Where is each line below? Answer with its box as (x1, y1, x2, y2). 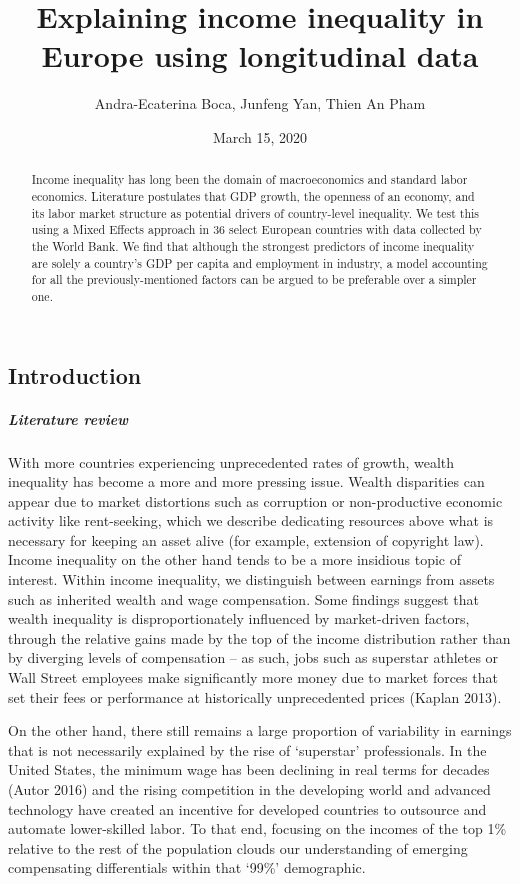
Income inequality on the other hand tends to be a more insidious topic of (8, 549, 461, 570)
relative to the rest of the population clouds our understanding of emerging (8, 837, 468, 858)
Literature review (8, 408, 128, 429)
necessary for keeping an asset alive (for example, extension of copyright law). (8, 529, 484, 550)
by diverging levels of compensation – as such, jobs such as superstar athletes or (8, 647, 499, 668)
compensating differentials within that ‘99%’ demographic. (8, 857, 366, 878)
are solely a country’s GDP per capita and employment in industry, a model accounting (31, 254, 488, 271)
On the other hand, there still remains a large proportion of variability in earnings (8, 720, 512, 741)
